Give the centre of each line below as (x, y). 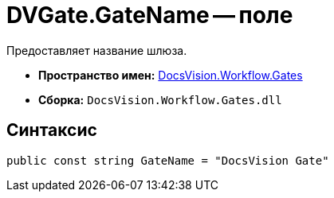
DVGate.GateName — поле (150, 15)
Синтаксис (52, 130)
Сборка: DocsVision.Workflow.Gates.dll (160, 99)
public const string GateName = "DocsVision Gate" (168, 160)
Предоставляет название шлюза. (97, 50)
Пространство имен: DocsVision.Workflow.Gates (171, 75)
